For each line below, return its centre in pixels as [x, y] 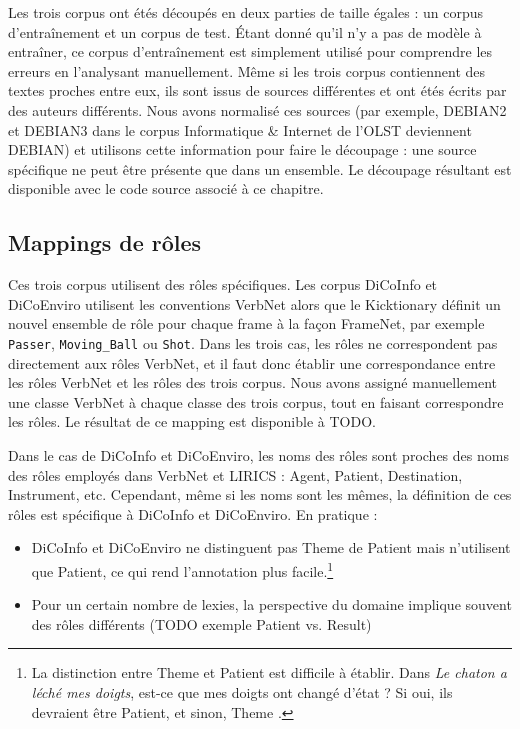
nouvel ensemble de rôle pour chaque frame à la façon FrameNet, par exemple [246, 323]
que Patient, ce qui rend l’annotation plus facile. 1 [182, 569]
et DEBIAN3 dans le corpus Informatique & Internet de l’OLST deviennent [240, 129]
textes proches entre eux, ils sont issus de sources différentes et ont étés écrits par [257, 90]
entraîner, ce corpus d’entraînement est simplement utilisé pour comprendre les [250, 51]
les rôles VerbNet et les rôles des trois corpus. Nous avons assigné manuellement [253, 382]
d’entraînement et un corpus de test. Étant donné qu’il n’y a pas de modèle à [245, 31]
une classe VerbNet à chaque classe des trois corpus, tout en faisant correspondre [256, 401]
